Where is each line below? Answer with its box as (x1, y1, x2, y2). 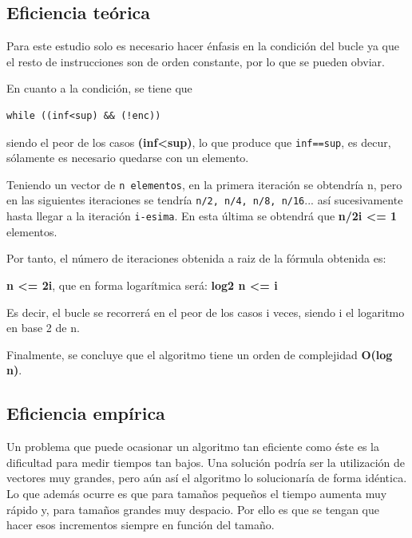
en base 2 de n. (6, 319, 80, 336)
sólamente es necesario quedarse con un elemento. (6, 149, 249, 166)
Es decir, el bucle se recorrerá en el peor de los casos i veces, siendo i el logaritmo (6, 303, 405, 320)
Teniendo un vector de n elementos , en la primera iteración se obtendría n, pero (6, 176, 402, 192)
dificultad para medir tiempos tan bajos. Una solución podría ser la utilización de (6, 453, 406, 470)
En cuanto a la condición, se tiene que (6, 80, 192, 97)
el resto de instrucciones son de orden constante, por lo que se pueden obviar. (6, 53, 385, 69)
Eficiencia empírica (6, 401, 165, 425)
